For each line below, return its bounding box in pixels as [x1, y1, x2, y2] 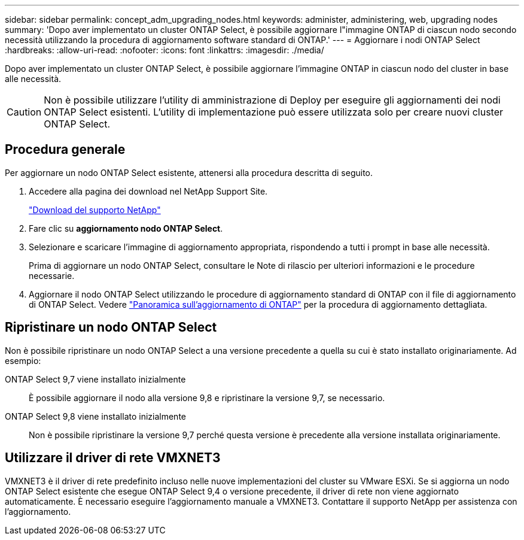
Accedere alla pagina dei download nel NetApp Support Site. [29, 186, 268, 196]
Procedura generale [5, 142, 126, 157]
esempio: [5, 355, 41, 366]
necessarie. [29, 270, 75, 281]
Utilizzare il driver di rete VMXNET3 [5, 450, 221, 466]
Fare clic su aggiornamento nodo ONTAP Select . [29, 223, 223, 233]
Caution [7, 106, 42, 118]
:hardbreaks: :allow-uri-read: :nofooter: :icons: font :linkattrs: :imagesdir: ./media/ [5, 45, 324, 55]
